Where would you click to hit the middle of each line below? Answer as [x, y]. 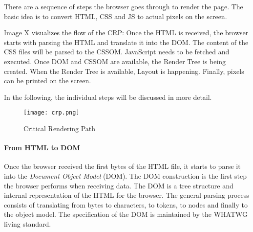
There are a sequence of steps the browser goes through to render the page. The [124, 6]
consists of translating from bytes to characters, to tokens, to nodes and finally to [126, 204]
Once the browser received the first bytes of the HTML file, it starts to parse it [122, 166]
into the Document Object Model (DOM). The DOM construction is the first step [126, 175]
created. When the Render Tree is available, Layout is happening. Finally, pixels [124, 71]
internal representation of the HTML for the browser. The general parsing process [126, 195]
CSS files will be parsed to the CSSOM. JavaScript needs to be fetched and [117, 52]
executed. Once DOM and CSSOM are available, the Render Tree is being [115, 61]
